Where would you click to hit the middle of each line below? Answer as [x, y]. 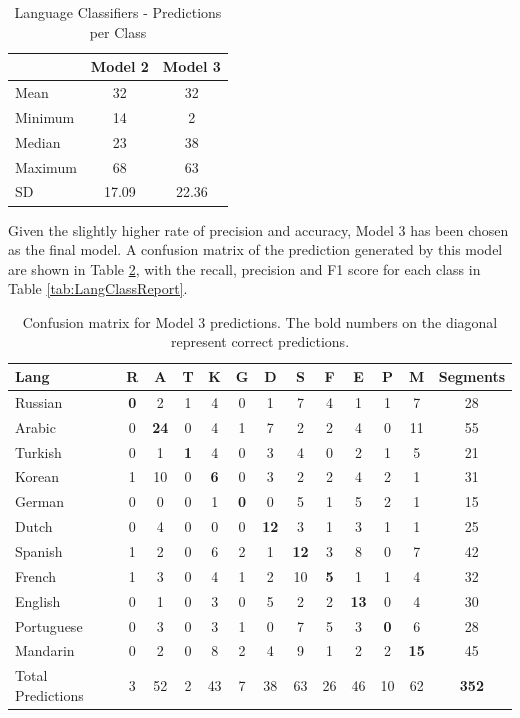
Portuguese [49, 625]
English [38, 600]
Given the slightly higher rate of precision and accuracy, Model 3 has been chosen [258, 229]
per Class [118, 31]
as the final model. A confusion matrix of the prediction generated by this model [255, 249]
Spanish [39, 550]
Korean [37, 476]
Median [38, 141]
